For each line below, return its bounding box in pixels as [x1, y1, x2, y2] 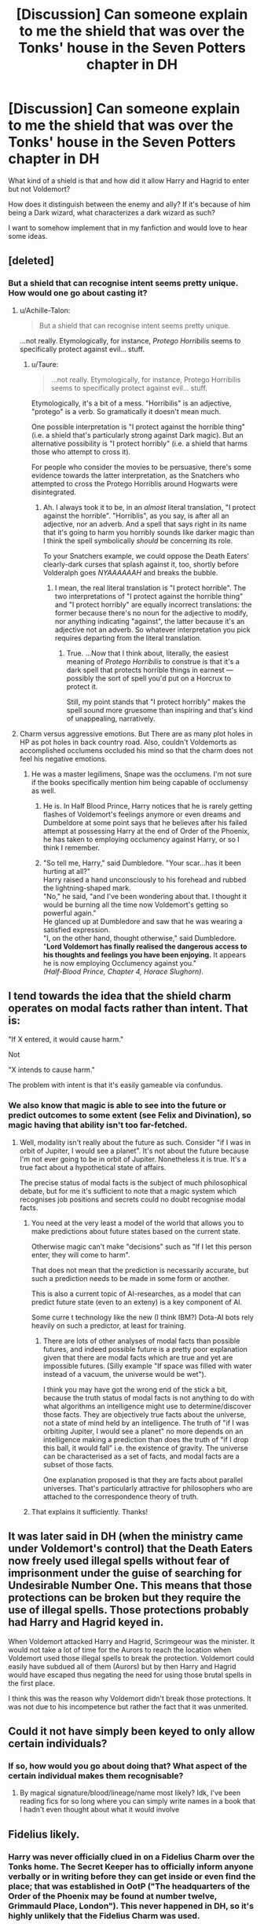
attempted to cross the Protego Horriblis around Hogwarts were [31, 479, 238, 488]
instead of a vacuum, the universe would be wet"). [42, 1369, 207, 1378]
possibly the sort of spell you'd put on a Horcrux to [66, 674, 232, 683]
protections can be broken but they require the [8, 1591, 241, 1605]
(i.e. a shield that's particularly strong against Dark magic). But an [31, 430, 244, 439]
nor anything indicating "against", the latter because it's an [54, 616, 245, 626]
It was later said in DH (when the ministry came [8, 1530, 244, 1543]
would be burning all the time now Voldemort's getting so [42, 900, 229, 909]
